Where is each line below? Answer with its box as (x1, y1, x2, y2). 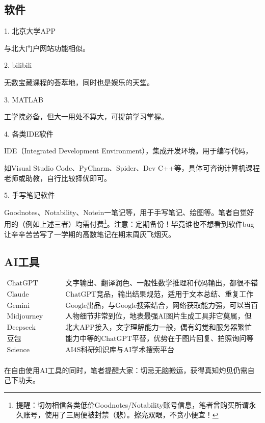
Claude (7, 291, 29, 299)
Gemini (7, 302, 30, 310)
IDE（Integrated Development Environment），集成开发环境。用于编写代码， (4, 145, 253, 156)
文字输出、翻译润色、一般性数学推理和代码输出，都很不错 (65, 280, 258, 287)
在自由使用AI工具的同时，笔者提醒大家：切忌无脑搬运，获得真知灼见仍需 (4, 364, 248, 375)
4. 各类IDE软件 (4, 128, 54, 139)
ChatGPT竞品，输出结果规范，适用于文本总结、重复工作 (65, 291, 254, 299)
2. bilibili (4, 60, 32, 70)
